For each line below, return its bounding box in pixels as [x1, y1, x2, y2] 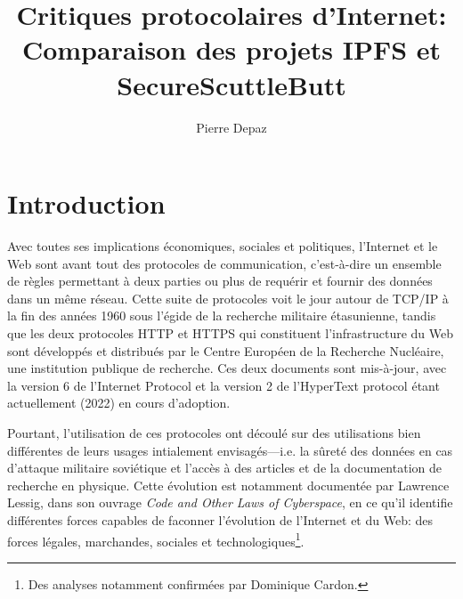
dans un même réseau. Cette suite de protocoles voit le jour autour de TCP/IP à [7, 288, 449, 307]
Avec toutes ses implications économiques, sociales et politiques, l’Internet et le [7, 237, 438, 255]
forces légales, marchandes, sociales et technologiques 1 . [7, 529, 305, 550]
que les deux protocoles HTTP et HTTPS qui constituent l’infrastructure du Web [7, 324, 453, 342]
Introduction [7, 185, 166, 222]
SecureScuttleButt [117, 66, 346, 102]
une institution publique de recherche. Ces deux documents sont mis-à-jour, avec [7, 359, 447, 377]
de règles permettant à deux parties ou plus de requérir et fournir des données [7, 271, 433, 290]
